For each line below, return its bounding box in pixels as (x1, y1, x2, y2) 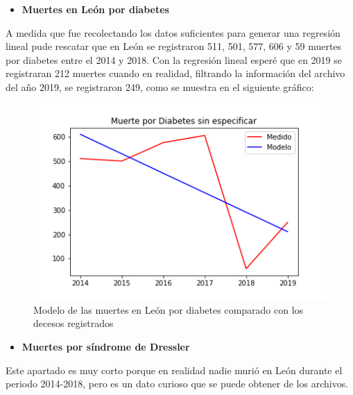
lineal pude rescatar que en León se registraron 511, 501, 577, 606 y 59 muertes (6, 39, 342, 53)
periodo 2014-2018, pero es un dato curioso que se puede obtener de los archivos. (6, 376, 349, 391)
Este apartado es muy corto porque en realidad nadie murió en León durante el (6, 362, 343, 377)
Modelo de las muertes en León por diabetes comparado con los (33, 302, 304, 317)
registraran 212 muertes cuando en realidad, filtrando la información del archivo (6, 66, 345, 81)
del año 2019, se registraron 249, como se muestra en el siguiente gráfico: (6, 79, 314, 94)
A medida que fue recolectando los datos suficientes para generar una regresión (6, 25, 341, 40)
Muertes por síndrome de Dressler (21, 339, 190, 353)
